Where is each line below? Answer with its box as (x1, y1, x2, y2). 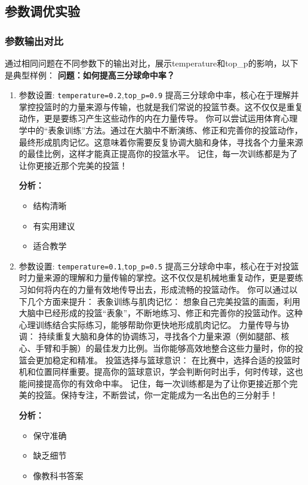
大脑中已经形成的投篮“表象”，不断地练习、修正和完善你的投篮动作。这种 (19, 307, 303, 319)
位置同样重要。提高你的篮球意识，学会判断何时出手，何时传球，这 (35, 365, 295, 378)
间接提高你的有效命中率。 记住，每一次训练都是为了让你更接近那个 (27, 377, 289, 389)
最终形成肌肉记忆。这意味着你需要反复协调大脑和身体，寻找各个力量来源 (19, 135, 303, 148)
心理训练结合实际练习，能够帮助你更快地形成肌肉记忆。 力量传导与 (19, 318, 281, 331)
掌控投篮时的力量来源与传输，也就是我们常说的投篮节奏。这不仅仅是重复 (19, 100, 303, 113)
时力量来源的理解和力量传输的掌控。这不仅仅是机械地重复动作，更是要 (19, 271, 295, 284)
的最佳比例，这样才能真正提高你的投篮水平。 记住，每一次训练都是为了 (19, 147, 298, 160)
